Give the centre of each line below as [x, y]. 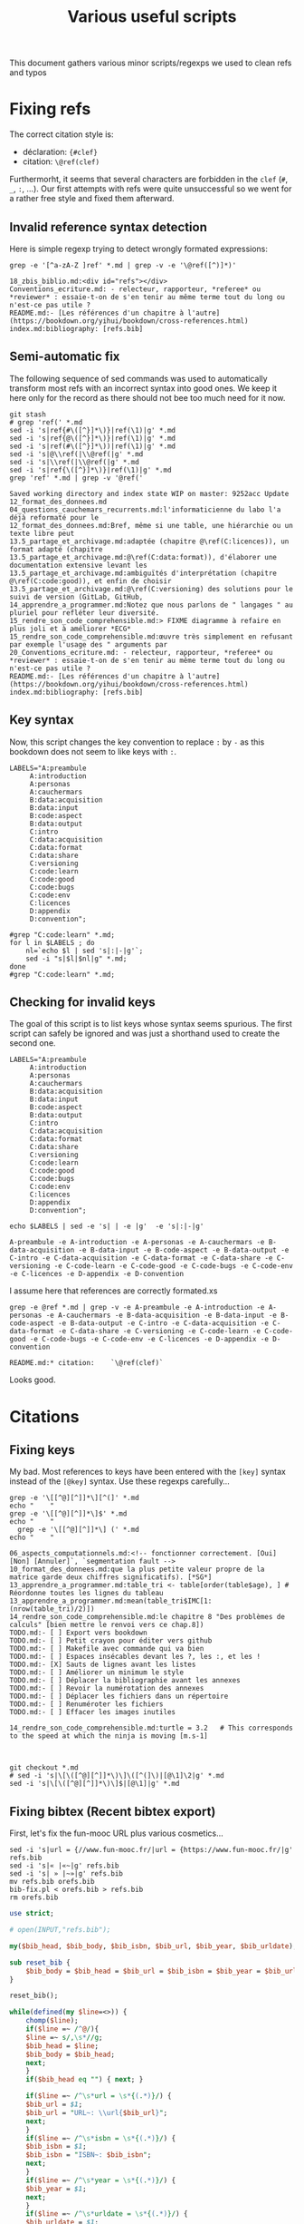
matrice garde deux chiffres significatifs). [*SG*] [111, 1577]
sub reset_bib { [40, 1962]
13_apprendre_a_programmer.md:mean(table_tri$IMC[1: [111, 1601]
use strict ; [32, 1914]
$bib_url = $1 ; [54, 2105]
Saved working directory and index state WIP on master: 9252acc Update [149, 493]
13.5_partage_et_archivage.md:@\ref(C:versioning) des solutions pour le [152, 589]
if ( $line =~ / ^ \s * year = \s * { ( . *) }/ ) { [101, 2180]
